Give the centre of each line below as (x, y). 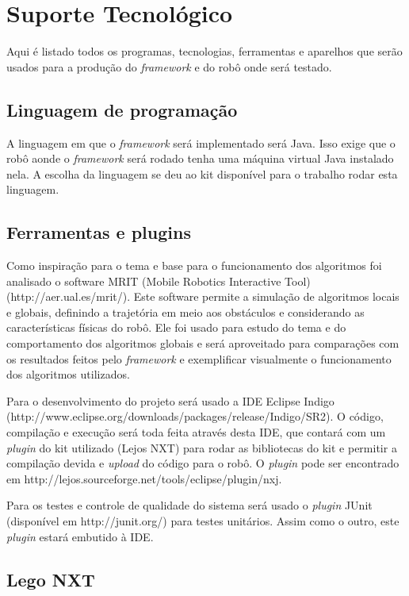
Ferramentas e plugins (99, 232)
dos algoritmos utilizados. (68, 374)
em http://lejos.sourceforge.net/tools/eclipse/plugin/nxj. (144, 478)
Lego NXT (51, 579)
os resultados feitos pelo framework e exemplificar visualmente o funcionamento (199, 358)
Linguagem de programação (122, 109)
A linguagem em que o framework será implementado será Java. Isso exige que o (201, 142)
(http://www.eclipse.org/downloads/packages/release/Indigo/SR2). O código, (195, 416)
